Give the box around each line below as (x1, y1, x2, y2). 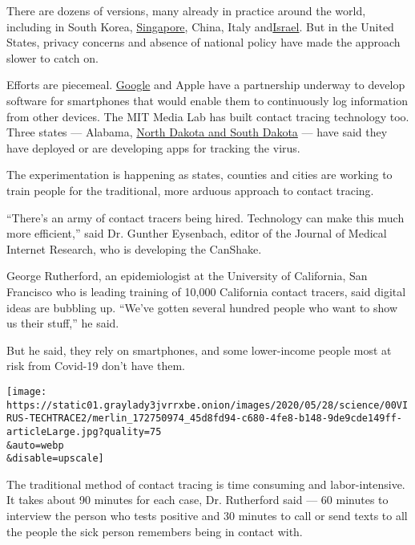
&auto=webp (6, 439, 64, 451)
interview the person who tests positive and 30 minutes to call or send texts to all (6, 507, 408, 523)
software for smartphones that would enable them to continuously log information (6, 92, 408, 108)
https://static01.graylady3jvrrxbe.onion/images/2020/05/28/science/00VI (6, 399, 409, 411)
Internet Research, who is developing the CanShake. (6, 240, 262, 257)
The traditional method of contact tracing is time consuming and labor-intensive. (6, 475, 405, 492)
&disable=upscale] (6, 453, 104, 465)
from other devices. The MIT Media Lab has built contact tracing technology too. (6, 108, 409, 124)
